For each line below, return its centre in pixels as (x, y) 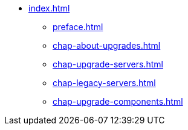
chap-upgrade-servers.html (108, 64)
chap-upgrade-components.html (118, 101)
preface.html (78, 27)
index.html (49, 8)
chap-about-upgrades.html (107, 45)
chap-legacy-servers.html (104, 83)
